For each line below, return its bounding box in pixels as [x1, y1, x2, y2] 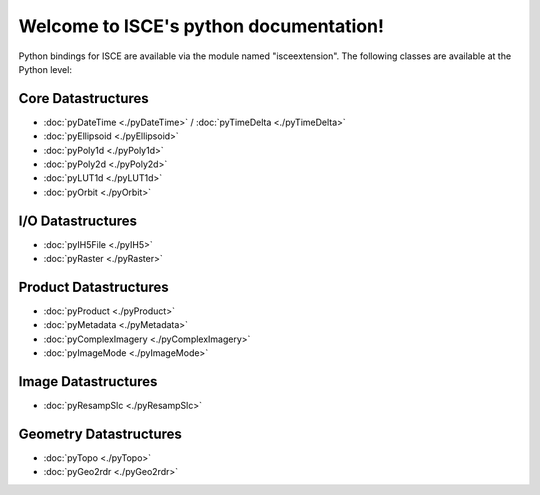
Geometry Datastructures [18, 425, 182, 442]
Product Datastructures [18, 278, 169, 295]
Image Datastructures [18, 373, 158, 390]
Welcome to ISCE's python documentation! [18, 15, 385, 37]
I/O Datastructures [18, 212, 138, 229]
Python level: [18, 63, 72, 75]
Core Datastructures [18, 90, 149, 107]
